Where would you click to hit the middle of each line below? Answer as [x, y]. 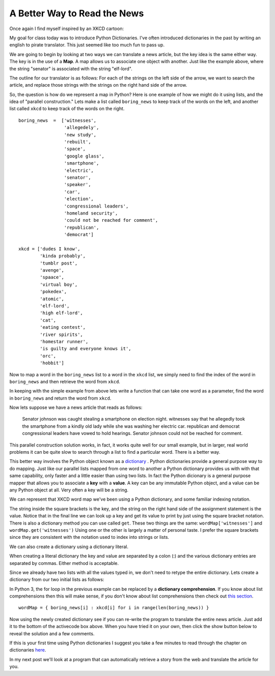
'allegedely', [81, 128]
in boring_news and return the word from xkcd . [60, 398]
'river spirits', [62, 334]
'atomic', [52, 299]
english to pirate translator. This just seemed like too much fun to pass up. [87, 45]
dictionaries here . [28, 650]
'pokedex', [53, 292]
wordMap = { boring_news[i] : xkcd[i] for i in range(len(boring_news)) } [114, 608]
